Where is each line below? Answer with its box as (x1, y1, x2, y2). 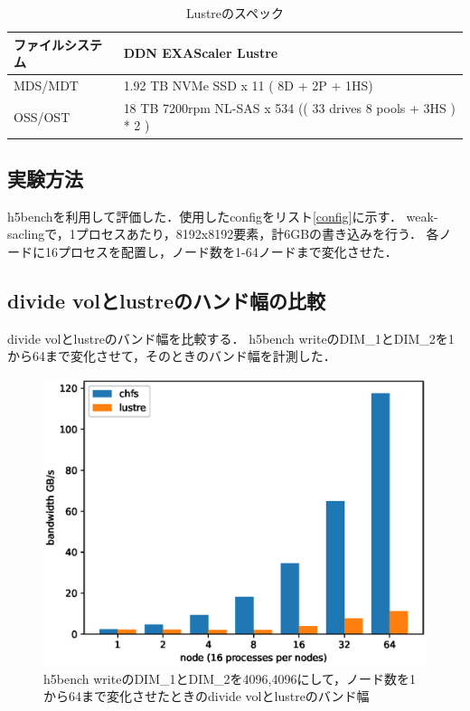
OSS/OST (14, 107, 70, 126)
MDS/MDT (14, 76, 79, 95)
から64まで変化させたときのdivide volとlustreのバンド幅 (43, 687, 370, 706)
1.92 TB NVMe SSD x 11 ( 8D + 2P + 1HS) (123, 76, 373, 95)
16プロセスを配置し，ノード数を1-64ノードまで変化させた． (44, 242, 398, 261)
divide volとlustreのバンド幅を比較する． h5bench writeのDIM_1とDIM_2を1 (7, 328, 455, 347)
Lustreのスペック (185, 4, 285, 22)
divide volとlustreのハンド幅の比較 (7, 286, 326, 314)
